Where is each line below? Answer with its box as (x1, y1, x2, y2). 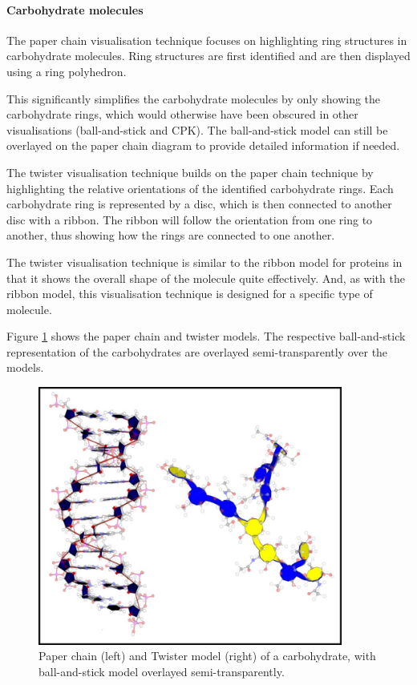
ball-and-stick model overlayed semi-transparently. (38, 663, 285, 679)
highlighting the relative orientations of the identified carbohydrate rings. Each (6, 179, 394, 196)
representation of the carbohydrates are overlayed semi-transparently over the (6, 343, 388, 360)
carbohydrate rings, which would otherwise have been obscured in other (6, 106, 358, 123)
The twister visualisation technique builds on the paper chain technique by (6, 163, 374, 180)
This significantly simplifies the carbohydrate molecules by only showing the (6, 90, 381, 107)
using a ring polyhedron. (6, 62, 127, 79)
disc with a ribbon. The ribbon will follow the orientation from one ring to (6, 211, 373, 228)
